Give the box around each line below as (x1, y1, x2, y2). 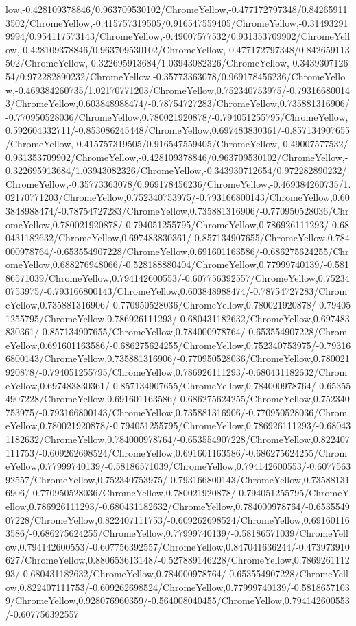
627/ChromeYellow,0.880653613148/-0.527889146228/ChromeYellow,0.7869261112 (5, 553, 350, 567)
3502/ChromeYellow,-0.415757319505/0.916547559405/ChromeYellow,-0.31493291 (5, 15, 348, 29)
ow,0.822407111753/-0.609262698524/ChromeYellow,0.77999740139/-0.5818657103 (5, 579, 350, 594)
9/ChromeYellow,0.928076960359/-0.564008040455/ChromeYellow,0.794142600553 (5, 593, 350, 607)
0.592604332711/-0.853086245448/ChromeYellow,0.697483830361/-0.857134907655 (5, 123, 351, 137)
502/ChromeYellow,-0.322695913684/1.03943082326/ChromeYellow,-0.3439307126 (5, 56, 348, 70)
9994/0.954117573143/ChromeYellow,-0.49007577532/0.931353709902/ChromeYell (5, 29, 351, 43)
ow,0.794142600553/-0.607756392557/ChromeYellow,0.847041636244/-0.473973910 (5, 539, 350, 553)
